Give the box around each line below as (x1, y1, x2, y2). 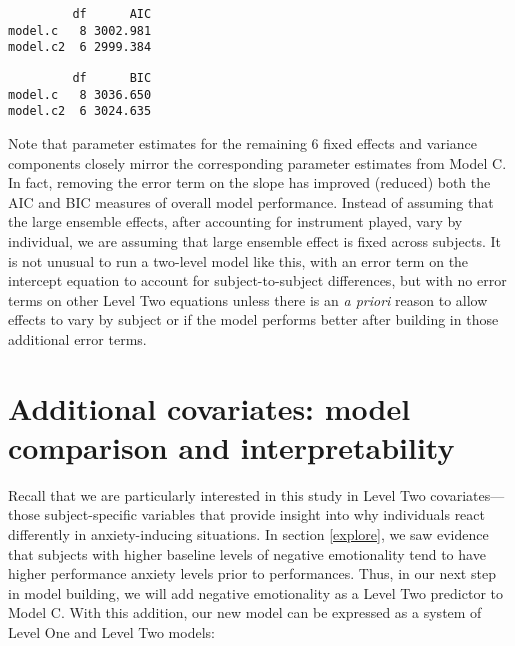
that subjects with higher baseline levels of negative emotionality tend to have (8, 543, 486, 564)
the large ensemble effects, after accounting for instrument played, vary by (8, 211, 463, 232)
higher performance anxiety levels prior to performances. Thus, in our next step (8, 563, 496, 584)
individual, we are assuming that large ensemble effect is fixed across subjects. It (8, 230, 502, 251)
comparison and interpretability (8, 426, 455, 467)
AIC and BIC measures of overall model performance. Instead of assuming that (8, 191, 494, 212)
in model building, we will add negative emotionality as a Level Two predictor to (8, 582, 504, 603)
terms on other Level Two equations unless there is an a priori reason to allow (8, 289, 488, 310)
